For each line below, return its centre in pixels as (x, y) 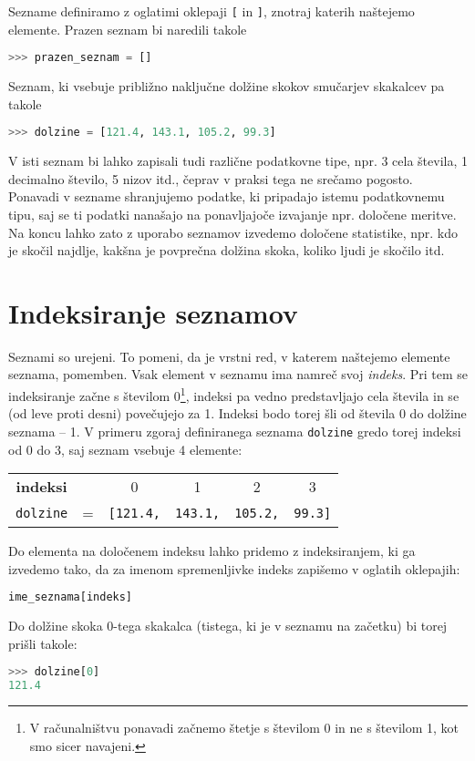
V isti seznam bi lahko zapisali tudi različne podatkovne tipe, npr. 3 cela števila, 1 (238, 161)
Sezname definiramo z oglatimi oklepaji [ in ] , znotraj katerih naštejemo (212, 11)
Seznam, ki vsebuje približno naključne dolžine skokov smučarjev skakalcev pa (227, 86)
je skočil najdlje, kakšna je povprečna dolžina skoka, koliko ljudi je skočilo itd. (227, 250)
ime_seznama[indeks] (71, 597)
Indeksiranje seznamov (153, 312)
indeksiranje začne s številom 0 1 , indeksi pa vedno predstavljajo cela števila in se (234, 394)
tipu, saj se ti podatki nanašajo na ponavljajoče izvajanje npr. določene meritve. (232, 214)
